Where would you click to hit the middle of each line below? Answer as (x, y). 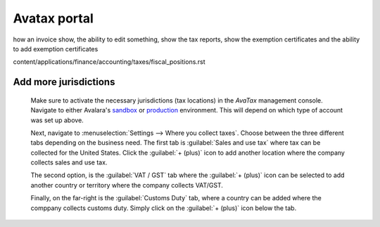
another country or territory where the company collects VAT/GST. (127, 185)
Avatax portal (53, 18)
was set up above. (57, 120)
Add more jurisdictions (64, 82)
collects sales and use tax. (69, 162)
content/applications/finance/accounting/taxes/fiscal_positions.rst (109, 62)
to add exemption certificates (56, 48)
